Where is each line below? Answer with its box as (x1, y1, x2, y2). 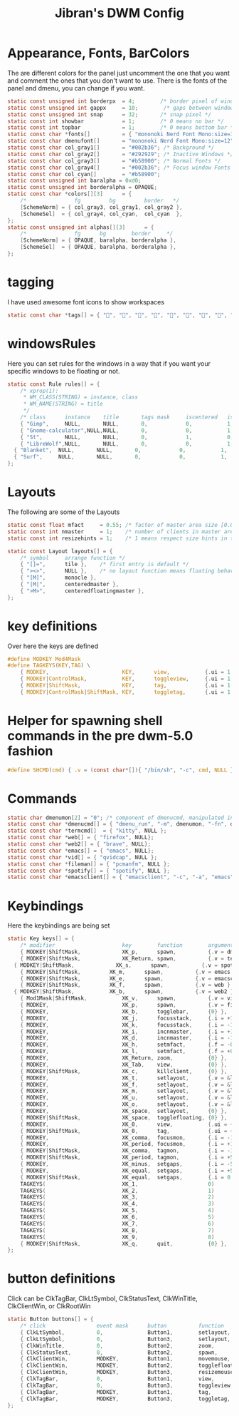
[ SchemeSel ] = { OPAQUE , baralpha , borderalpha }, (20, 244, 176, 251)
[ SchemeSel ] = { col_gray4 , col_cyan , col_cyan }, (20, 210, 183, 217)
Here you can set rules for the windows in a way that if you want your (7, 359, 211, 368)
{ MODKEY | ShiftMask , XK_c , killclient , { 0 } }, (20, 1067, 228, 1074)
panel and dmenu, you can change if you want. (7, 83, 145, 92)
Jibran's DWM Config (54, 5, 185, 21)
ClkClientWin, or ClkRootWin (7, 1302, 91, 1310)
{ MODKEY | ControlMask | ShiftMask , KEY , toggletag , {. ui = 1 (20, 688, 231, 696)
